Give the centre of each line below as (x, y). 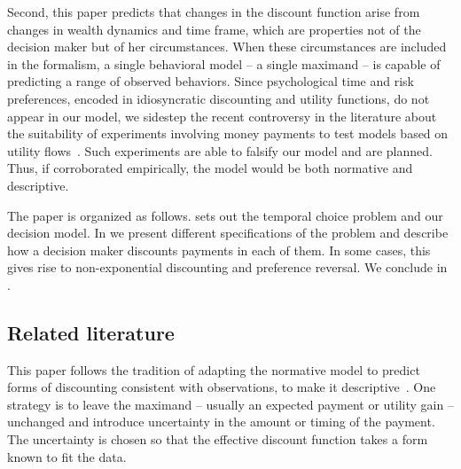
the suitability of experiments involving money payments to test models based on (228, 133)
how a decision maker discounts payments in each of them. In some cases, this (219, 250)
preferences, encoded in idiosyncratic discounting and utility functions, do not (219, 98)
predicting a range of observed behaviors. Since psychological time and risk (211, 81)
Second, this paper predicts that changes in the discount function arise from (214, 12)
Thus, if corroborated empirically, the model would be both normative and (210, 168)
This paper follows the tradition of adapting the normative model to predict (214, 369)
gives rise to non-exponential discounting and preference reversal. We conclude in (227, 267)
